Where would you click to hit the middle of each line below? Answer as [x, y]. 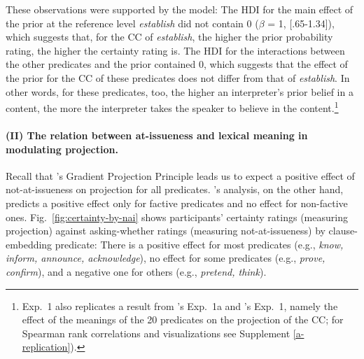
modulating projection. [62, 149]
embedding [29, 244]
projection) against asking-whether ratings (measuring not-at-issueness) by [166, 231]
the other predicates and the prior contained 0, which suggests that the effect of [177, 64]
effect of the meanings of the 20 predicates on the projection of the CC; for [183, 319]
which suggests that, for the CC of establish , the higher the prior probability [169, 37]
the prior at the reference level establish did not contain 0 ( [132, 23]
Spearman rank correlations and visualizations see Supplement [156, 333]
